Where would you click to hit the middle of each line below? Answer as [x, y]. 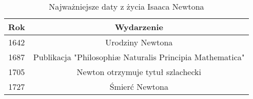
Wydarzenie [139, 27]
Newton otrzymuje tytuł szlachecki [139, 72]
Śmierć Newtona [139, 86]
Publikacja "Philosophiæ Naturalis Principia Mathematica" [139, 57]
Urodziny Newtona [139, 42]
